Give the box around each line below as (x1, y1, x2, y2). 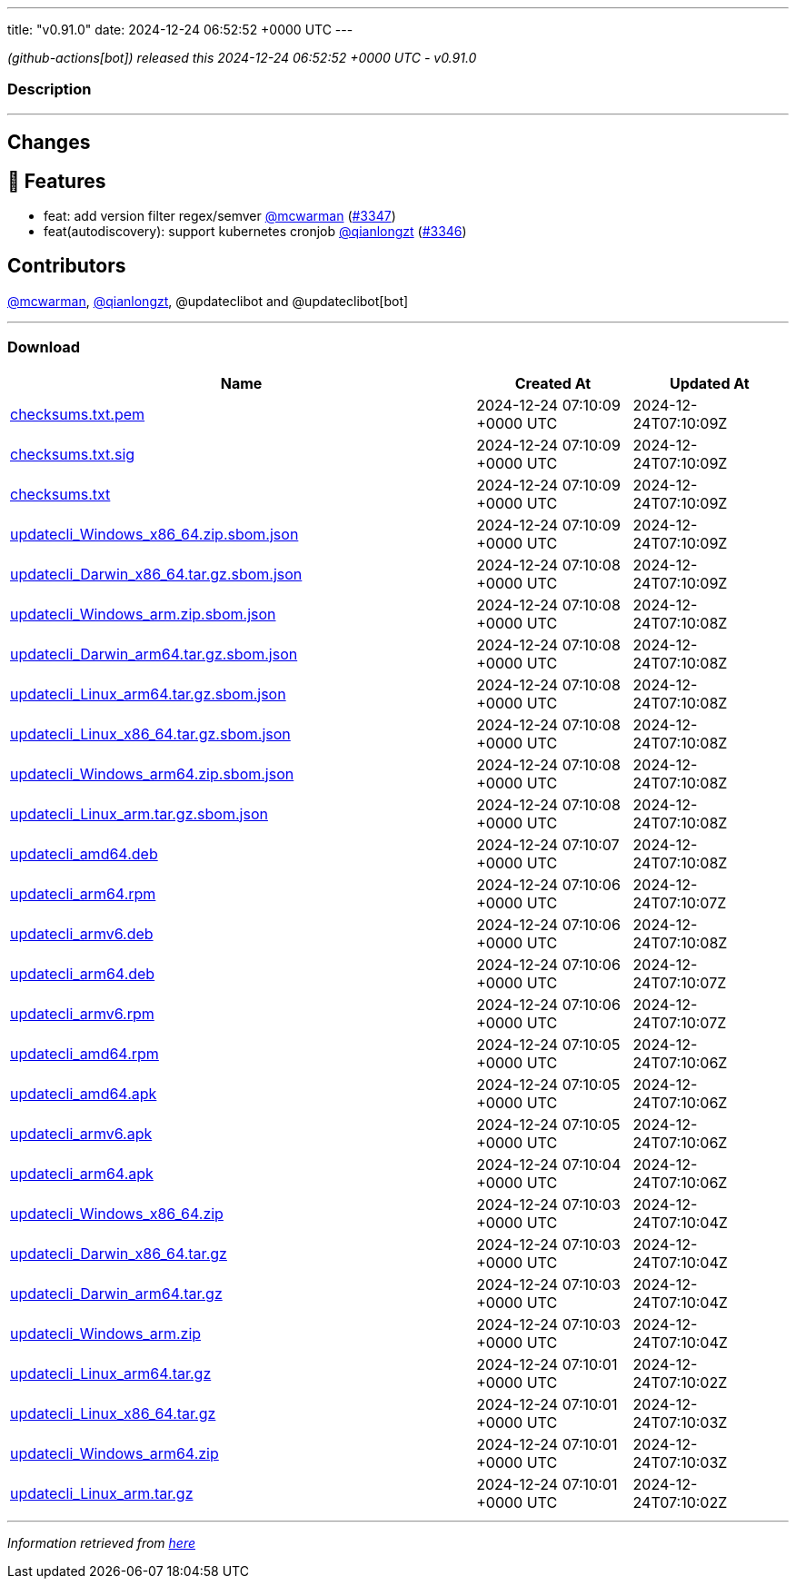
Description (7, 80, 92, 99)
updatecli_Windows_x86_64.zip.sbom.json (10, 524, 299, 543)
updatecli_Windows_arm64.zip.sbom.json (10, 764, 294, 783)
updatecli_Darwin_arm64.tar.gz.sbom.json (10, 644, 298, 663)
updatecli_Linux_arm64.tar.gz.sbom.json (10, 684, 286, 703)
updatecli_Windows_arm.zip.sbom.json (10, 604, 276, 623)
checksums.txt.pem (10, 404, 145, 423)
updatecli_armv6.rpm (10, 1004, 154, 1023)
